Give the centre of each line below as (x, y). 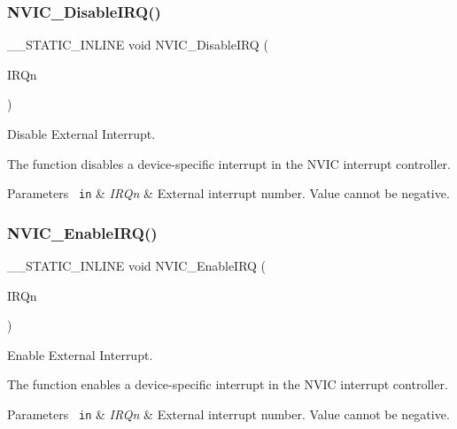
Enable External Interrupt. (80, 354)
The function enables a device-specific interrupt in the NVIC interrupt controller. (228, 384)
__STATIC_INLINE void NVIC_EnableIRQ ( (137, 266)
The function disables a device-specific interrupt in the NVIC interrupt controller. (229, 163)
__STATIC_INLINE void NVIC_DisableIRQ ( (138, 45)
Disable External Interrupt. (81, 134)
